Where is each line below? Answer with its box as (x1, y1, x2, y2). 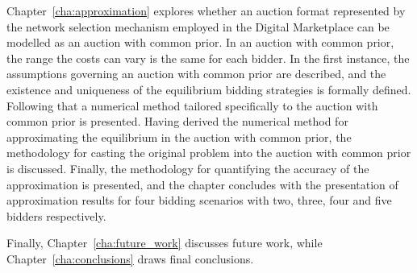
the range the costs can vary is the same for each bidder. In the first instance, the (6, 49, 410, 66)
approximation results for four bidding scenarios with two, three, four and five (6, 192, 392, 209)
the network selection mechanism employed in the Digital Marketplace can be (6, 18, 390, 35)
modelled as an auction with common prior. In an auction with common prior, (6, 34, 394, 51)
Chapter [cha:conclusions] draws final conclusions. (6, 250, 254, 267)
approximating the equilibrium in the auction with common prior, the (6, 128, 352, 145)
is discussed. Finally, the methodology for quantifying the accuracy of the (6, 159, 369, 176)
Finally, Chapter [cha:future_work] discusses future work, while (6, 234, 323, 251)
